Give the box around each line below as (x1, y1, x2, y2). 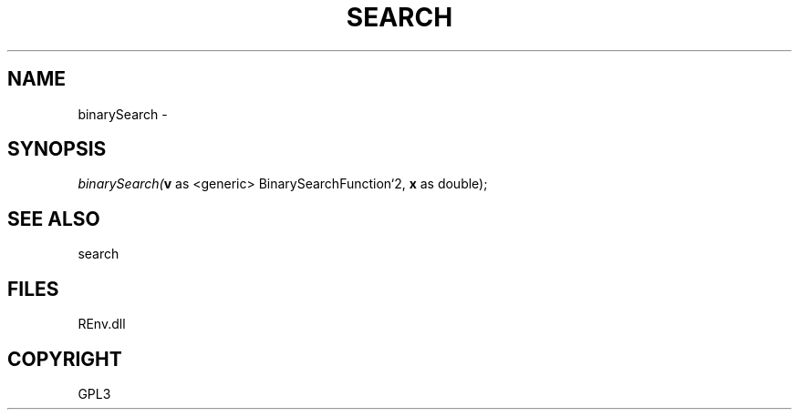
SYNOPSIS (7, 137, 107, 161)
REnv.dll (78, 316, 126, 332)
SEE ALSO (7, 207, 100, 230)
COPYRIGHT (7, 347, 122, 371)
